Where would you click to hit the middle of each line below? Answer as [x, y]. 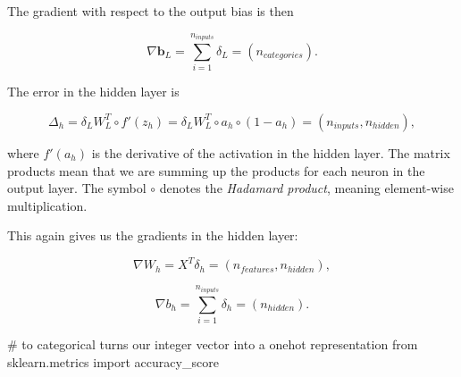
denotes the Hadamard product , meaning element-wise [306, 188]
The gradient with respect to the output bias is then [151, 11]
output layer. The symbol [77, 188]
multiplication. [47, 205]
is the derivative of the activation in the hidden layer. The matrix [271, 152]
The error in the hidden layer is [93, 92]
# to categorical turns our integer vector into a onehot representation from [213, 344]
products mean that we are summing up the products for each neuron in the [216, 170]
